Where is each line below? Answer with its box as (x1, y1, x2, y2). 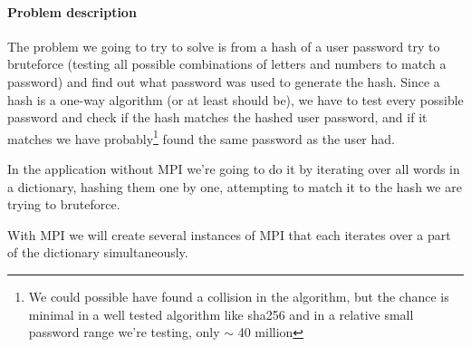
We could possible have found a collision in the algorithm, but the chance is (28, 286, 449, 305)
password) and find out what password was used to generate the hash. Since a (7, 72, 440, 91)
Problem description (7, 2, 137, 21)
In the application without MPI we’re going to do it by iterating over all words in (7, 159, 460, 178)
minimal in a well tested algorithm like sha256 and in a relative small (28, 304, 414, 323)
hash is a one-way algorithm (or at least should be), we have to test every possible (7, 90, 464, 109)
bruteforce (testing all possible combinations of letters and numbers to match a (7, 54, 447, 73)
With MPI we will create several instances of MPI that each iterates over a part (7, 225, 451, 244)
